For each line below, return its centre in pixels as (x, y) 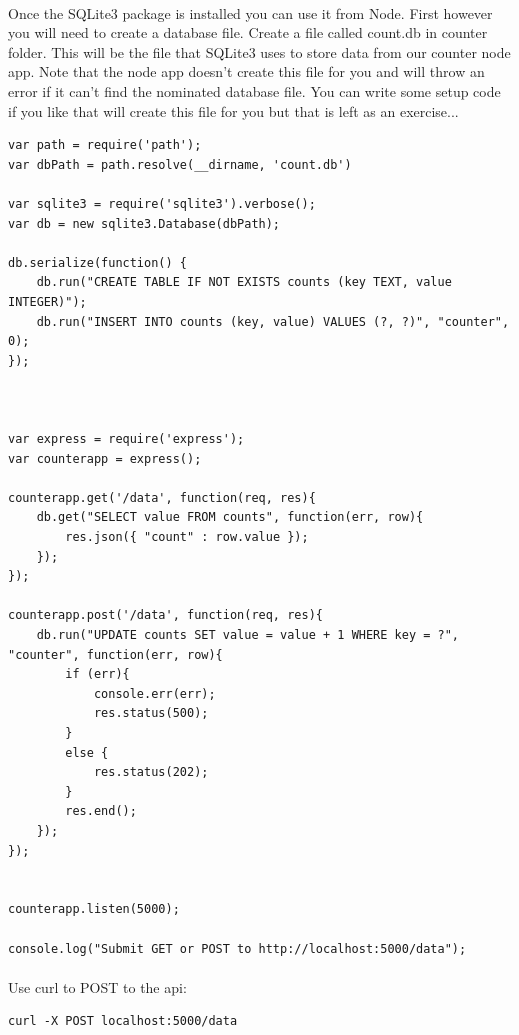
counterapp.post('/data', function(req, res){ (165, 615)
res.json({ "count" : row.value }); (187, 537)
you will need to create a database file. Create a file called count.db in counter (248, 32)
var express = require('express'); (126, 439)
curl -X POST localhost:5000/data (123, 1021)
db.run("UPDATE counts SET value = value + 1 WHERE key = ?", (248, 635)
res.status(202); (151, 772)
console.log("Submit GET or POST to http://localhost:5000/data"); (237, 948)
